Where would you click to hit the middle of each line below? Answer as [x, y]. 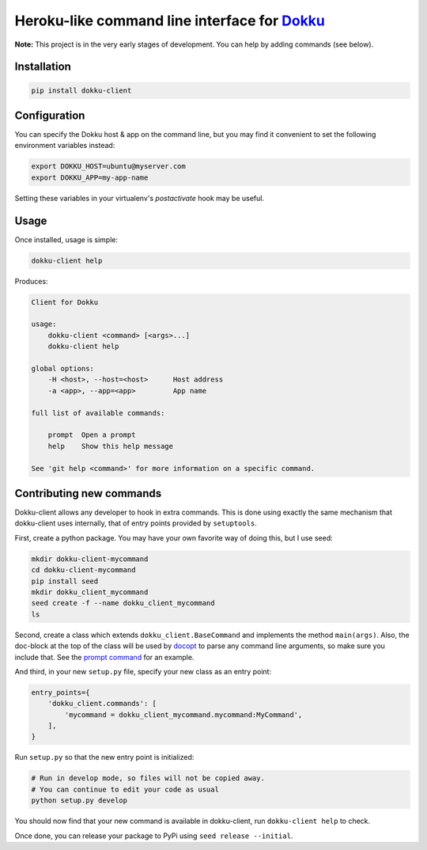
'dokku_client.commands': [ [102, 704]
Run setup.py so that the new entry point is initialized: [104, 757]
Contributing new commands [88, 493]
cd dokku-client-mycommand [83, 570]
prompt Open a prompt [92, 435]
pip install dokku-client [81, 90]
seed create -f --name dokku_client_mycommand [123, 603]
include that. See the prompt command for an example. [104, 657]
